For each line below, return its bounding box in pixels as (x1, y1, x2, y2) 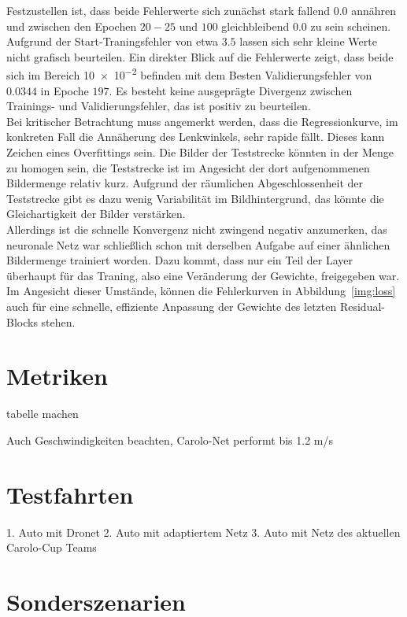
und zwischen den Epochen (6, 17, 137, 34)
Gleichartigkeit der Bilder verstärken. (6, 205, 186, 222)
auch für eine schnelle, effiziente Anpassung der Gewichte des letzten (6, 297, 337, 314)
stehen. (41, 313, 76, 330)
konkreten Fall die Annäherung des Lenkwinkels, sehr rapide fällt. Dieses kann (6, 128, 385, 145)
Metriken (6, 360, 108, 392)
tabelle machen (6, 405, 79, 422)
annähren (351, 2, 397, 18)
